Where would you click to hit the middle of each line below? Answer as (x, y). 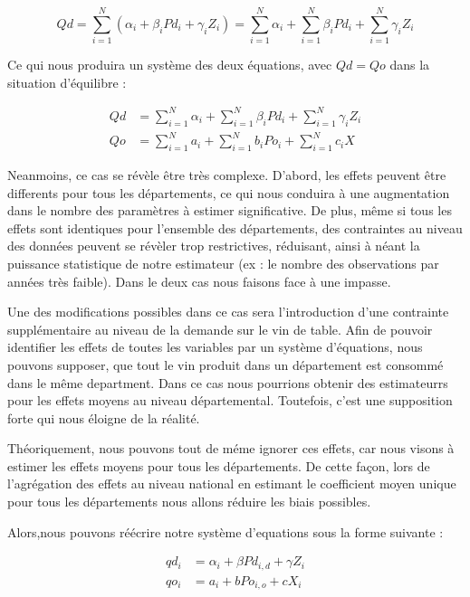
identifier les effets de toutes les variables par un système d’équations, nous (215, 347)
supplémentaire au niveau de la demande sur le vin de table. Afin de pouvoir (220, 329)
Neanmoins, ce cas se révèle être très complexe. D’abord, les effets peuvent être (227, 174)
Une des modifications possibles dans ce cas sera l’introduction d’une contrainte (228, 312)
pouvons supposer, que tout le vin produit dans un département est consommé (225, 364)
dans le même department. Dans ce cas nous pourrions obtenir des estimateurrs (228, 382)
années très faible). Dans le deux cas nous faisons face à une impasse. (199, 281)
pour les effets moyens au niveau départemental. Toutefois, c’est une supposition (230, 400)
